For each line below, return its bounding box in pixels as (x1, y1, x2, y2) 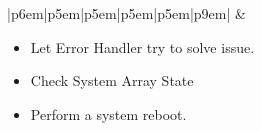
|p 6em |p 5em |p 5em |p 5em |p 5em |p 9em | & (7, 3, 246, 23)
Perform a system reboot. (30, 103, 187, 124)
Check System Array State (30, 70, 194, 91)
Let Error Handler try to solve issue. (30, 36, 255, 57)
